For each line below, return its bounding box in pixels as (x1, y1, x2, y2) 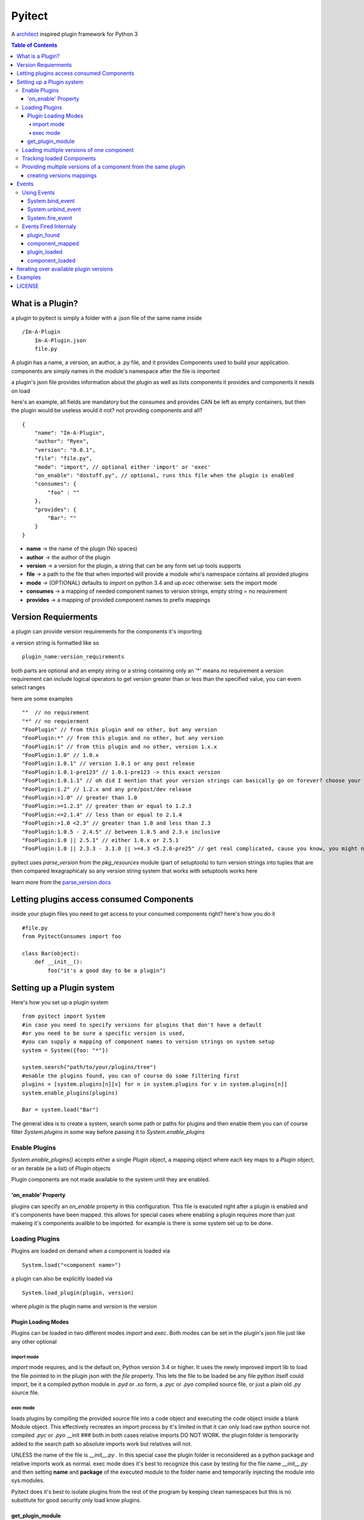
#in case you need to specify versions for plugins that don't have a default (22, 1021, 262, 1028)
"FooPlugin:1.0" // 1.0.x (22, 751, 99, 759)
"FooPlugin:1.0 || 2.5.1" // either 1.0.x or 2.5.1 (22, 837, 179, 843)
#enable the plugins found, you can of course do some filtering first (22, 1072, 240, 1079)
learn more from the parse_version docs (11, 879, 112, 886)
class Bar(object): (22, 950, 80, 957)
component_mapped (27, 240, 79, 247)
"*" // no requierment (22, 717, 90, 725)
